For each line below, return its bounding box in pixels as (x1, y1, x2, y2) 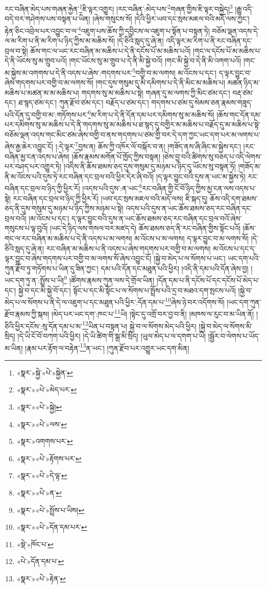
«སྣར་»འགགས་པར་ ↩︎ (16, 436, 73, 446)
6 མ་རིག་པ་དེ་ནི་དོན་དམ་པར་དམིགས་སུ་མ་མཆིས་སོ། (88, 107, 214, 120)
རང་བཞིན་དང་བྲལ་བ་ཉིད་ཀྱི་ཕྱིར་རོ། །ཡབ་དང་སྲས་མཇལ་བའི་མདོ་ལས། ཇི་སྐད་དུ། (13, 193, 208, 203)
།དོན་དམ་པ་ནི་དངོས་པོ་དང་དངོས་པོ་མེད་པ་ (156, 275, 260, 286)
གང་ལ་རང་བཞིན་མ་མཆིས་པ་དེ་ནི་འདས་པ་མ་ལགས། (5, 233, 132, 243)
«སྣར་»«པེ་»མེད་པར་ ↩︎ (16, 384, 77, 395)
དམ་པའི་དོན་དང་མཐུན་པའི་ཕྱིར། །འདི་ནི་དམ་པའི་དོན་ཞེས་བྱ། (101, 263, 249, 273)
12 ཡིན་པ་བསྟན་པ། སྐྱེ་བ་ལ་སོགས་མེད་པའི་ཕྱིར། (82, 319, 197, 331)
